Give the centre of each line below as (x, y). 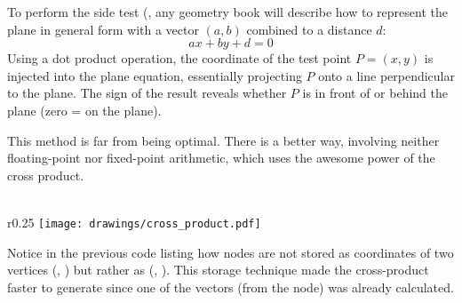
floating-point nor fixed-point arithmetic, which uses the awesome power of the (221, 158)
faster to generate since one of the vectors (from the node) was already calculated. (231, 287)
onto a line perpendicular (386, 75)
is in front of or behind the (375, 93)
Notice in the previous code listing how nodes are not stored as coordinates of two (231, 252)
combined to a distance (309, 29)
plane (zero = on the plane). (84, 110)
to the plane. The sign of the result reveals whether (147, 93)
